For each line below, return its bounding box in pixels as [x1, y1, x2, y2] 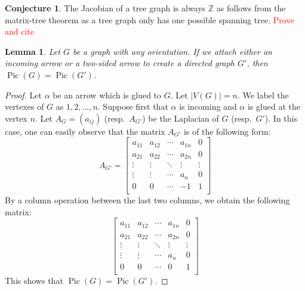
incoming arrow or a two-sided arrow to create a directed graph [5, 57, 235, 69]
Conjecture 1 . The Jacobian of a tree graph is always [5, 2, 206, 14]
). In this [264, 112, 297, 124]
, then [247, 57, 268, 69]
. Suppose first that [97, 100, 168, 113]
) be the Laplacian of [142, 112, 219, 124]
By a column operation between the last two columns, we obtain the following [5, 193, 290, 206]
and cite [5, 25, 34, 38]
